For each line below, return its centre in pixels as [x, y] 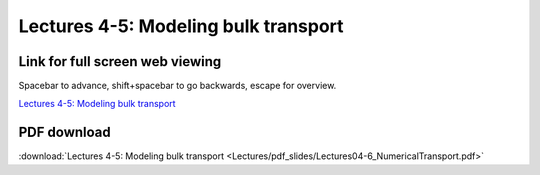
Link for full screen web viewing [120, 61]
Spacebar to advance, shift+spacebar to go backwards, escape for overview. [177, 86]
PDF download [65, 132]
